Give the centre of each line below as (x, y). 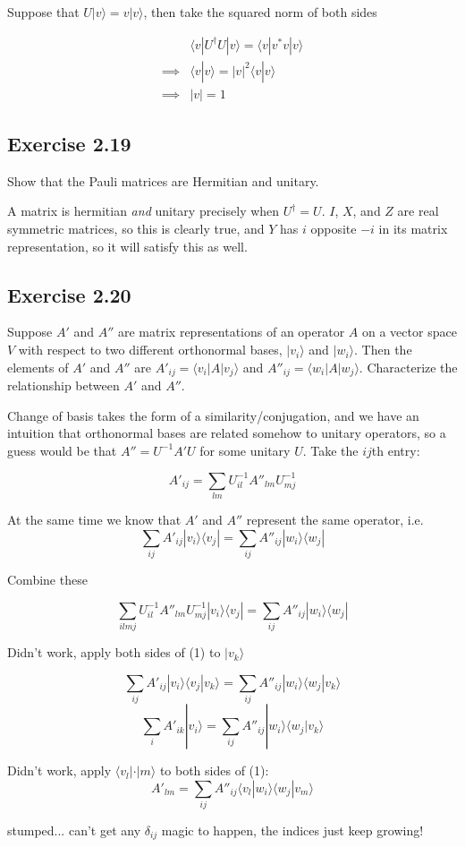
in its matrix (413, 229)
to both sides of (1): (214, 770)
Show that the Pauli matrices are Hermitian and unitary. (163, 180)
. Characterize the (408, 367)
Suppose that (43, 12)
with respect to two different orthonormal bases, (150, 350)
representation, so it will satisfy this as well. (127, 246)
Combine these (47, 580)
